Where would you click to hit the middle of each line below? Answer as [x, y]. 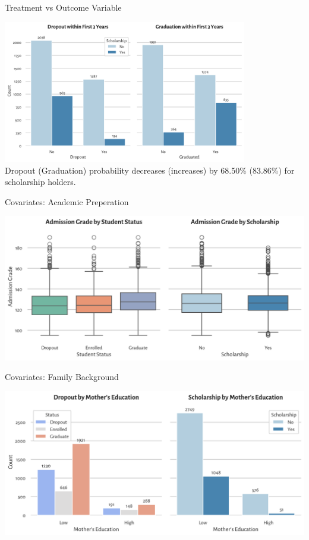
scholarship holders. [40, 182]
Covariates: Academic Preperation [67, 201]
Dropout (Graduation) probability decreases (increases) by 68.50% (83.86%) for [150, 170]
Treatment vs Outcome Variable [63, 7]
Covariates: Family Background [62, 377]
